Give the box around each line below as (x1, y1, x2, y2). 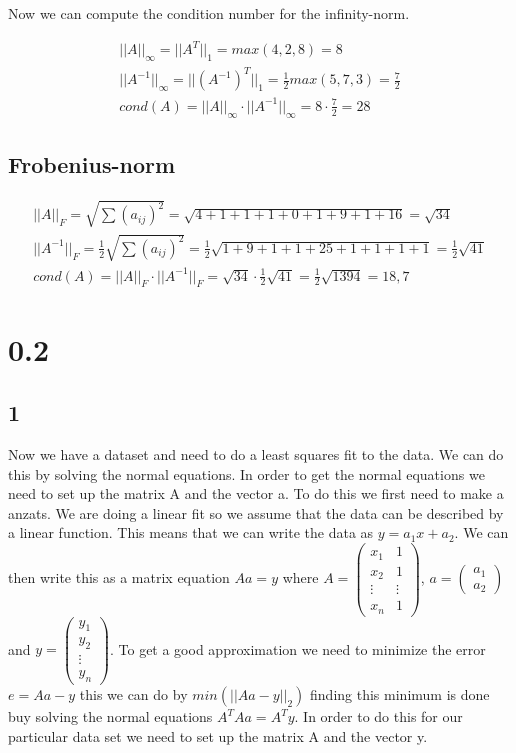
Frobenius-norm (8, 149, 176, 180)
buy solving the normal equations (8, 706, 213, 727)
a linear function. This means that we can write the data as (8, 522, 374, 543)
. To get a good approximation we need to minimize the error (109, 638, 486, 659)
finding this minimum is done (310, 684, 490, 705)
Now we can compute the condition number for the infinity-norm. (8, 3, 410, 23)
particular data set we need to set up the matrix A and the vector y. (8, 725, 428, 746)
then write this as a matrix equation (8, 567, 230, 588)
